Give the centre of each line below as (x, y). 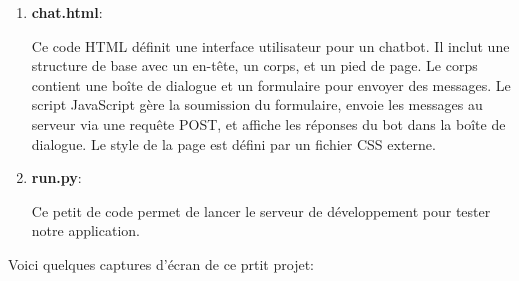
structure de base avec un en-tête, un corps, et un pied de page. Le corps (254, 65)
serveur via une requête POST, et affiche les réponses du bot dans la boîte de (268, 123)
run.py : (56, 177)
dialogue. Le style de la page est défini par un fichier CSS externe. (233, 143)
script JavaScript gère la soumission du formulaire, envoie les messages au (257, 104)
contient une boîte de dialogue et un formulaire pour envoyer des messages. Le (271, 84)
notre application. (85, 230)
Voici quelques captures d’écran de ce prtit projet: (161, 263)
